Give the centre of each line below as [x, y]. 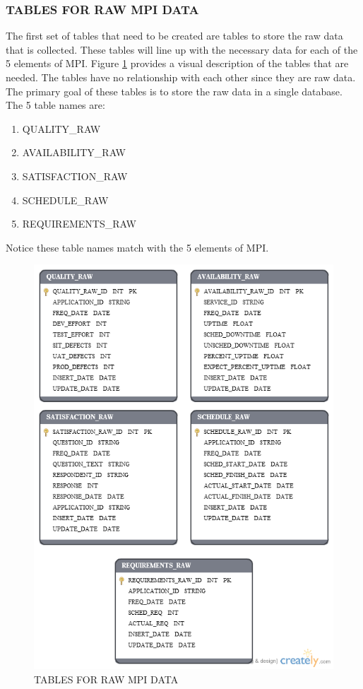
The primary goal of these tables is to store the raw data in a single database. [174, 91]
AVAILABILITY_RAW [74, 152]
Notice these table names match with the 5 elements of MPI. [137, 247]
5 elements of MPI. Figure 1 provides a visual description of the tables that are [177, 63]
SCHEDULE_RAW [65, 200]
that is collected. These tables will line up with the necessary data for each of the [182, 49]
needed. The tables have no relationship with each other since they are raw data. [181, 77]
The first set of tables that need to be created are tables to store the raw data [174, 36]
